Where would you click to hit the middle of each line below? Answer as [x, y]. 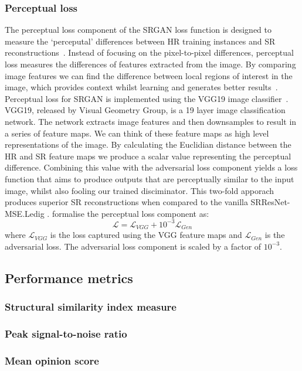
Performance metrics [69, 278]
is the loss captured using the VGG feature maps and [146, 235]
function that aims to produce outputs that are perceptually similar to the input [150, 178]
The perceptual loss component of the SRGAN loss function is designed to [138, 30]
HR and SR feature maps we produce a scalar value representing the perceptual [148, 156]
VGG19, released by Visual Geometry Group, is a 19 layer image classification [145, 110]
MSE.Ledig [25, 213]
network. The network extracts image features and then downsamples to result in [151, 121]
